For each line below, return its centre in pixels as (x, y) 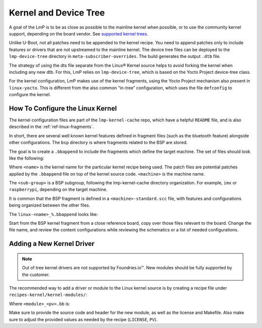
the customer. (36, 275)
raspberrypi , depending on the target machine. (58, 190)
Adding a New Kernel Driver (52, 244)
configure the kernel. (30, 95)
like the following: (27, 158)
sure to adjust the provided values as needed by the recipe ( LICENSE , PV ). (83, 319)
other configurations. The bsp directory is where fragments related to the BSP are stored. (98, 143)
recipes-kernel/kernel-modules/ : (48, 295)
